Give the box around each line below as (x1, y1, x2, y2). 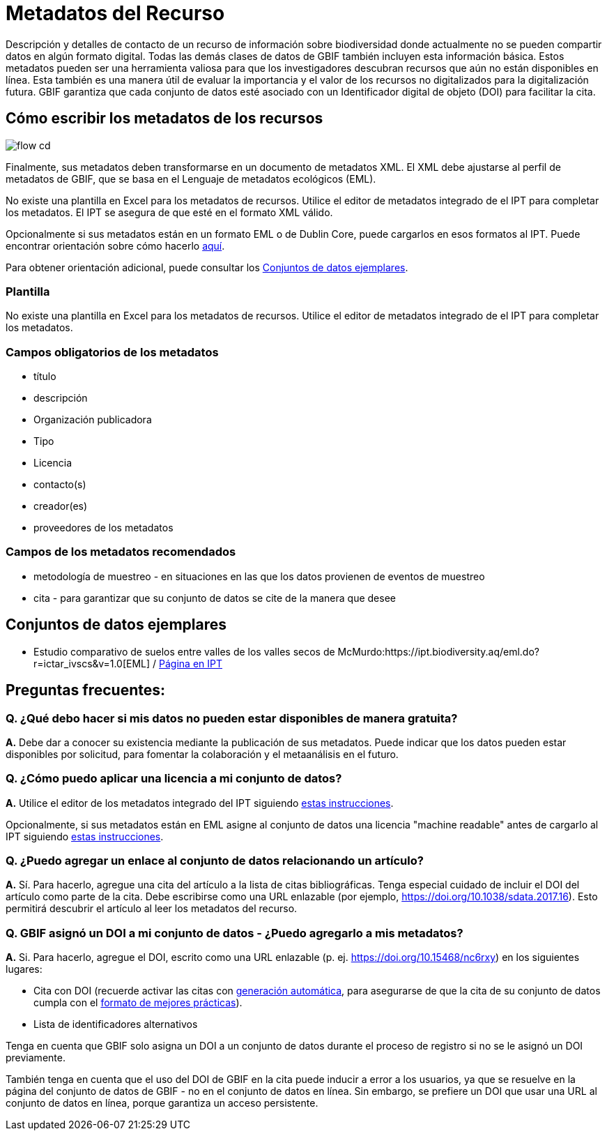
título (33, 370, 56, 383)
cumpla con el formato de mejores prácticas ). (33, 997, 243, 1009)
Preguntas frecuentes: (6, 681, 165, 699)
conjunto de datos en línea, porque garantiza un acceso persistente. (6, 1097, 318, 1110)
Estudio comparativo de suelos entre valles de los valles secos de (33, 645, 335, 658)
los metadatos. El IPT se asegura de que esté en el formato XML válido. (6, 206, 333, 218)
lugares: (6, 963, 43, 976)
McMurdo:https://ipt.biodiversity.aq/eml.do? (337, 645, 539, 658)
